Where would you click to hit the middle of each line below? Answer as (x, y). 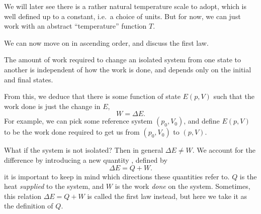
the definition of (29, 206)
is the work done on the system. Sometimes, (183, 186)
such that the (234, 96)
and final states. (29, 79)
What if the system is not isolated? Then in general (84, 150)
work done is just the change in (52, 106)
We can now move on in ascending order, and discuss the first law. (106, 42)
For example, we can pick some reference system (78, 121)
